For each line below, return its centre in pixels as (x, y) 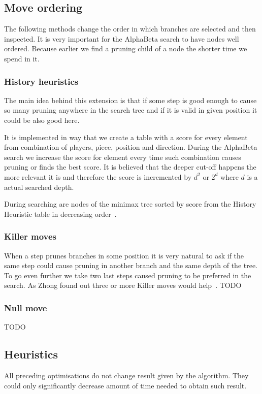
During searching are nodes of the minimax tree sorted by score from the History (130, 204)
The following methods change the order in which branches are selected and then (130, 29)
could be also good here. (42, 120)
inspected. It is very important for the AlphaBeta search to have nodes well (122, 38)
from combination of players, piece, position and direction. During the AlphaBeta (131, 147)
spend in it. (22, 58)
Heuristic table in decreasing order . (60, 214)
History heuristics (41, 81)
